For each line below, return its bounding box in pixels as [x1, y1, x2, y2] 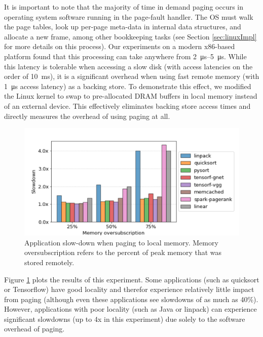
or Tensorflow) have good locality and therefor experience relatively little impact [4, 284, 254, 294]
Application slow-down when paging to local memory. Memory [24, 237, 218, 247]
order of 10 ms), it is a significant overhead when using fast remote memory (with [4, 71, 259, 81]
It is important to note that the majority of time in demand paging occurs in [4, 2, 244, 12]
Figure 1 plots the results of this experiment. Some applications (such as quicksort [4, 274, 259, 284]
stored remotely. [24, 257, 74, 267]
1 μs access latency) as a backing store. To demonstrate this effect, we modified [4, 80, 251, 91]
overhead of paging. [4, 323, 65, 334]
